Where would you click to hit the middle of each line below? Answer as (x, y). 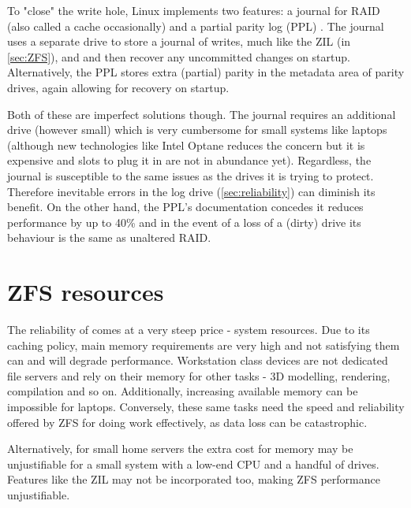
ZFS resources (86, 292)
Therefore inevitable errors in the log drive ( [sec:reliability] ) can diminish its (191, 191)
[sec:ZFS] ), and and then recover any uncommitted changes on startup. (179, 56)
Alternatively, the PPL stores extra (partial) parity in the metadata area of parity (206, 72)
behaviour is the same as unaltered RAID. (109, 237)
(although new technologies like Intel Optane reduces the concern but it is (186, 145)
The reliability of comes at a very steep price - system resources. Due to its (189, 330)
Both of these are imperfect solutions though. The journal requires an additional (202, 114)
